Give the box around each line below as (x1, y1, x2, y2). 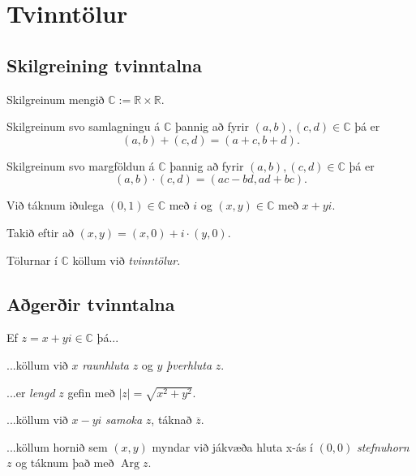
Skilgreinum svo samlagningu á (6, 118, 161, 135)
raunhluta (82, 356, 129, 373)
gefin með (67, 383, 115, 400)
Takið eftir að (6, 223, 74, 240)
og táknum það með (15, 454, 114, 471)
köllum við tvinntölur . (72, 251, 181, 268)
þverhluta (166, 356, 212, 373)
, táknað (151, 411, 192, 428)
